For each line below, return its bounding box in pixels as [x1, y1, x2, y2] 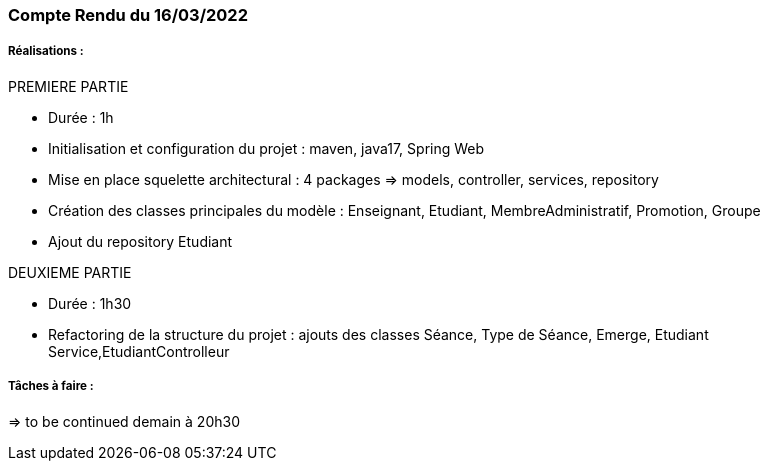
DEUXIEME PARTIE [8, 263, 132, 281]
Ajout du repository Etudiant [48, 232, 233, 250]
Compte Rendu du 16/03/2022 [8, 5, 248, 25]
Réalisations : [8, 44, 84, 59]
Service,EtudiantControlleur [48, 342, 230, 360]
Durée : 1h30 [48, 294, 132, 312]
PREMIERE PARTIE [8, 77, 129, 95]
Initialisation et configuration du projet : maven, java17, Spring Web [48, 139, 485, 157]
